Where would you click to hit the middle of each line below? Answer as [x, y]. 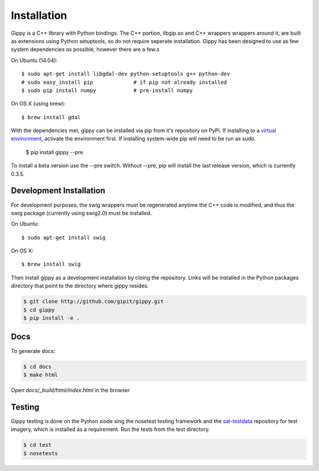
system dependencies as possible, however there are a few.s [85, 50]
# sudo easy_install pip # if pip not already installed [124, 82]
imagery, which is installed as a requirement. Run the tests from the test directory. [110, 429]
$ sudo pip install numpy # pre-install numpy [107, 90]
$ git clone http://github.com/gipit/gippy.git [93, 302]
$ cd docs [38, 367]
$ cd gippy [39, 310]
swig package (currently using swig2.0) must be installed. [81, 213]
